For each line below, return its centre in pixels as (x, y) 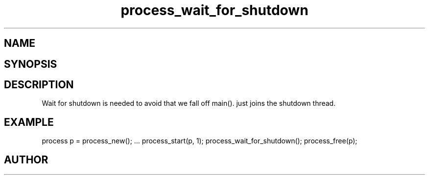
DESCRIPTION (39, 85)
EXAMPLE (29, 122)
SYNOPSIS (31, 64)
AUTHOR (26, 159)
